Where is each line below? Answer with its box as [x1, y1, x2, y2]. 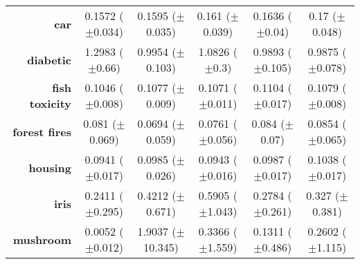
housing [28, 159, 72, 176]
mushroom [12, 231, 72, 247]
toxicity [29, 95, 72, 111]
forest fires [12, 123, 72, 140]
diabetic [27, 51, 72, 68]
